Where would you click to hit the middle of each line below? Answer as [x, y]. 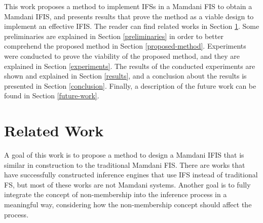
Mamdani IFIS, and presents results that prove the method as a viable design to [129, 16]
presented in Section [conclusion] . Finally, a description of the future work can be [130, 85]
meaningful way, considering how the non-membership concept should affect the [128, 205]
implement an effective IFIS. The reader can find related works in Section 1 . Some [132, 26]
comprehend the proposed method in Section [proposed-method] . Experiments [125, 46]
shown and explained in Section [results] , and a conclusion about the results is [125, 76]
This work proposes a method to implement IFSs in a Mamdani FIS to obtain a [128, 6]
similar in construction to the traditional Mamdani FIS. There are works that [125, 164]
